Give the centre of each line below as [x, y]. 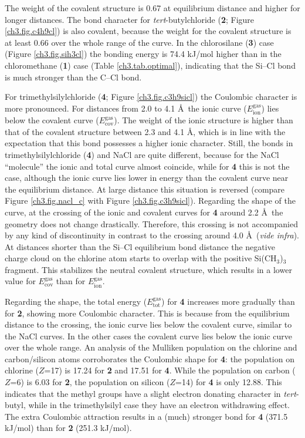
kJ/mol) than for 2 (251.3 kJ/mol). [68, 428]
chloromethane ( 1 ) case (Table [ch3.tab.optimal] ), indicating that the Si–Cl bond [150, 65]
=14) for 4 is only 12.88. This [229, 382]
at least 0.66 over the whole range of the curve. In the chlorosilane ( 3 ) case [139, 42]
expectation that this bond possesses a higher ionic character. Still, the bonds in [149, 143]
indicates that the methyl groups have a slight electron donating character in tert [150, 393]
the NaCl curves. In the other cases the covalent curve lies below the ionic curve [148, 336]
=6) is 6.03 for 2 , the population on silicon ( [90, 382]
